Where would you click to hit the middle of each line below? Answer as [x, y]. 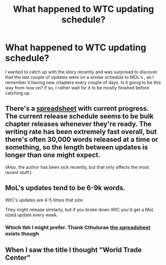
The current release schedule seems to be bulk [80, 116]
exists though [22, 234]
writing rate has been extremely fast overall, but [81, 132]
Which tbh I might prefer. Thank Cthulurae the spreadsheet [78, 228]
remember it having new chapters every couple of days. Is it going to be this [83, 82]
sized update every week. [32, 215]
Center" [18, 257]
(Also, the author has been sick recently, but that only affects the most [77, 167]
